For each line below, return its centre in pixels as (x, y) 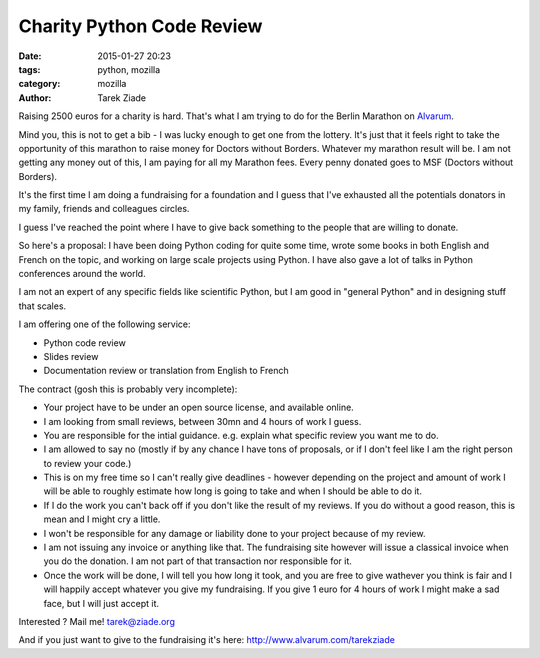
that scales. (42, 306)
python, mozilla (129, 69)
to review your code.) (87, 463)
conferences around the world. (82, 274)
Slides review (71, 356)
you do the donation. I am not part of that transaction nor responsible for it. (197, 561)
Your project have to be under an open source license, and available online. (198, 407)
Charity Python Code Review (140, 26)
